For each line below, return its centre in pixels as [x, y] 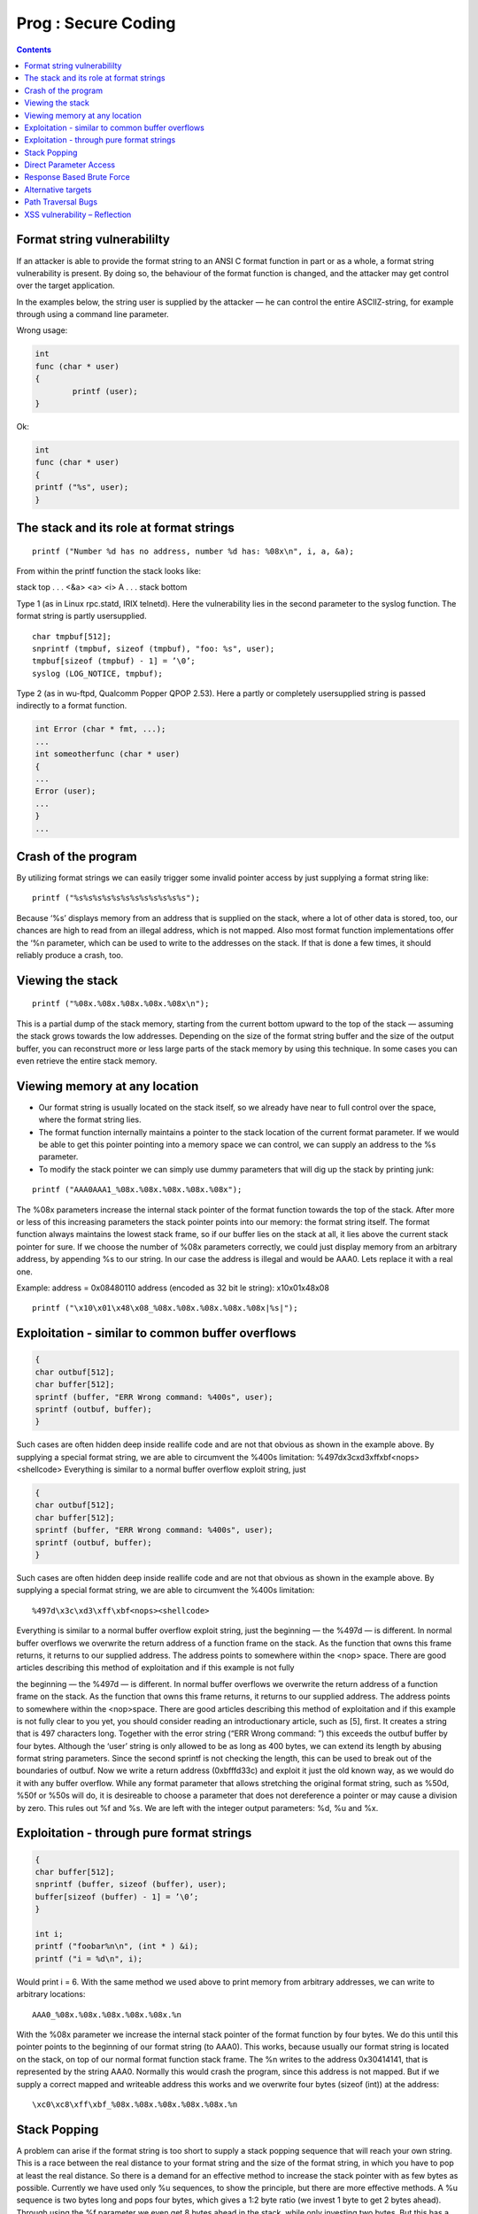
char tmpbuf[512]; [72, 636]
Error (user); [66, 791]
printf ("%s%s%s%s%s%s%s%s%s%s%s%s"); [116, 898]
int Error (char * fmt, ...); [100, 729]
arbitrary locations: [51, 1994]
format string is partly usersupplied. [81, 616]
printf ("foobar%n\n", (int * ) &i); [117, 1947]
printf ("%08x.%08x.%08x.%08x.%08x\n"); [121, 1004]
